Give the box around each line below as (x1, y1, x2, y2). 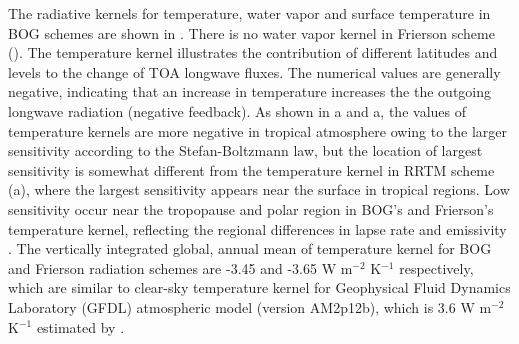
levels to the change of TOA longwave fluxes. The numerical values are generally (8, 61, 501, 82)
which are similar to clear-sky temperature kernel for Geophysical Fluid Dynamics (8, 277, 511, 298)
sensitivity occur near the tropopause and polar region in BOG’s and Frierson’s (8, 198, 494, 219)
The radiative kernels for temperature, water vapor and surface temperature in (8, 3, 491, 23)
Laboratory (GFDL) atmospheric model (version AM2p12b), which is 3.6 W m (8, 296, 492, 317)
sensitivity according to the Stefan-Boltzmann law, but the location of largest (8, 140, 483, 161)
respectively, (399, 257, 474, 278)
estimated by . (36, 316, 125, 337)
